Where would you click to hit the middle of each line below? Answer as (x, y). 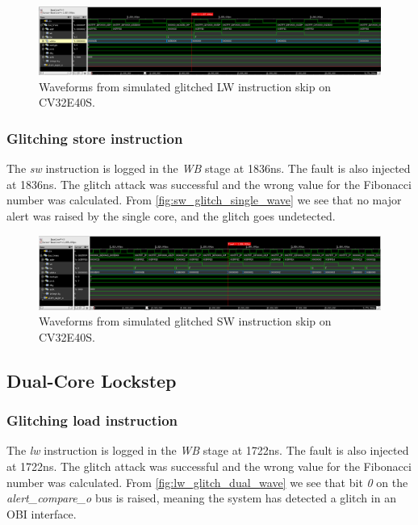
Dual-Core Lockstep (92, 380)
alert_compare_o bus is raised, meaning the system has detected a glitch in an (201, 498)
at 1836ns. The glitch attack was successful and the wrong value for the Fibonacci (209, 184)
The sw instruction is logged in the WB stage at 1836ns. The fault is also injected (209, 168)
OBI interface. (42, 513)
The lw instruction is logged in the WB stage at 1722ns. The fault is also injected (208, 450)
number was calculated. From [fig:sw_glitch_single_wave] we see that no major (204, 200)
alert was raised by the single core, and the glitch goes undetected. (171, 216)
